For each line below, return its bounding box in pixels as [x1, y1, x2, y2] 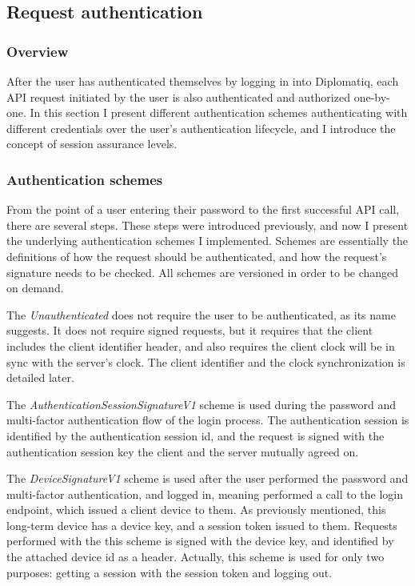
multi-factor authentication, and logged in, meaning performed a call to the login [6, 485, 403, 502]
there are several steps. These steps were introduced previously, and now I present [6, 216, 409, 233]
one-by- [353, 88, 390, 105]
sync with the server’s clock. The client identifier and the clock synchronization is [6, 353, 405, 370]
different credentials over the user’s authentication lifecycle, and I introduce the [6, 119, 396, 136]
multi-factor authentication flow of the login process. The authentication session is [6, 411, 409, 428]
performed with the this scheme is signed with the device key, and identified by [6, 532, 394, 549]
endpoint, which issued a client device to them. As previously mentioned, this [6, 501, 386, 518]
